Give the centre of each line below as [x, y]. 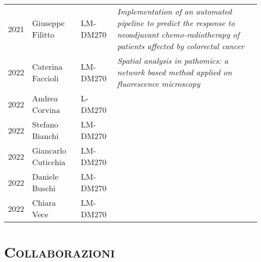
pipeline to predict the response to [176, 23]
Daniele [45, 176]
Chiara [44, 203]
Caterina [47, 66]
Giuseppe [48, 23]
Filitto [43, 34]
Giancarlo [49, 150]
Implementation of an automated [174, 11]
